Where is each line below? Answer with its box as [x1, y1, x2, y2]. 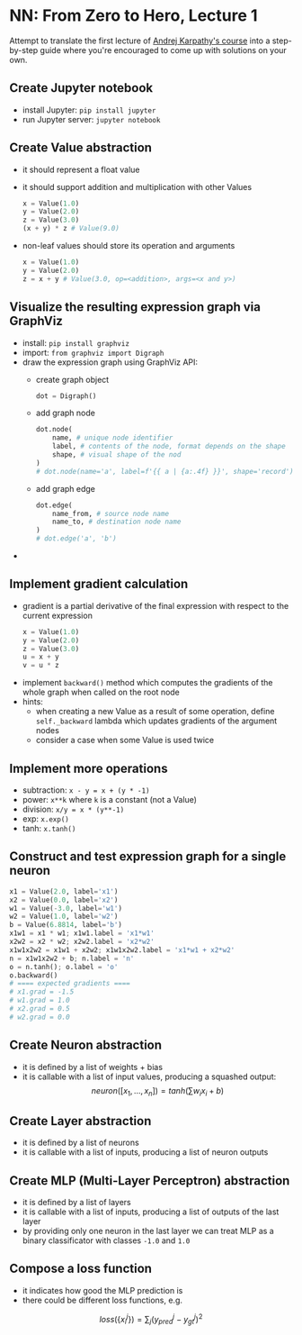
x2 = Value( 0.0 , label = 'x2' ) [9, 895, 119, 904]
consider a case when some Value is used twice [35, 735, 214, 746]
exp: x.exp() [22, 813, 69, 824]
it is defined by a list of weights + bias [22, 1061, 164, 1072]
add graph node [35, 407, 96, 419]
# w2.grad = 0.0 [9, 1013, 70, 1022]
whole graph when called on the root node [22, 686, 180, 698]
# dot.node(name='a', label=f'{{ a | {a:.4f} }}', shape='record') [35, 467, 294, 476]
